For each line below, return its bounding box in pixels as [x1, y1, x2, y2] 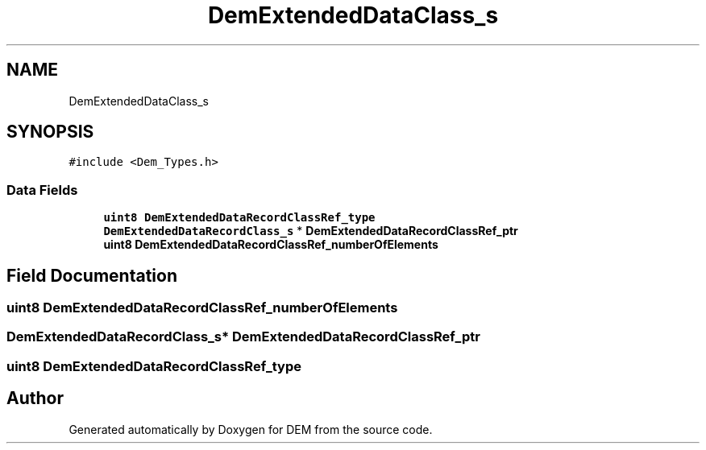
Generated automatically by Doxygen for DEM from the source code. [69, 422, 433, 436]
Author [6, 388, 64, 409]
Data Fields [6, 181, 78, 198]
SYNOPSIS [6, 122, 94, 142]
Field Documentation [6, 265, 177, 286]
